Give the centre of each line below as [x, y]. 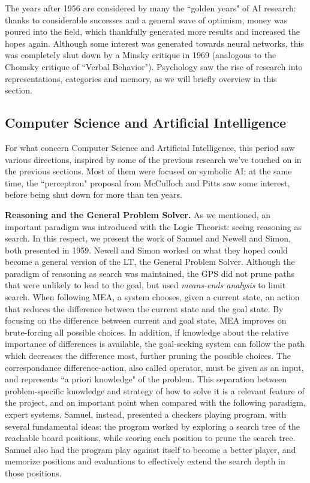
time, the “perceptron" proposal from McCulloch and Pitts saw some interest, [148, 182]
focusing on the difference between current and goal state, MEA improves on [146, 320]
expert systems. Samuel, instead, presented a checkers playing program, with [146, 414]
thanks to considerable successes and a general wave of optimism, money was [146, 19]
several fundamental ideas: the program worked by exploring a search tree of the [153, 426]
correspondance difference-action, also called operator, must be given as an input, [154, 367]
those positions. [33, 473]
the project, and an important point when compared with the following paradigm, [155, 402]
